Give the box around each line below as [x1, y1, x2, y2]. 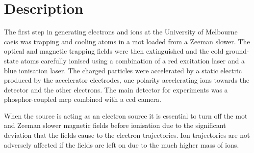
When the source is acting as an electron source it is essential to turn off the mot [4, 110, 248, 121]
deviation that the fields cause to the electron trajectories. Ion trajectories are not [4, 130, 250, 140]
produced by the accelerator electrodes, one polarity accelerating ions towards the [4, 75, 250, 85]
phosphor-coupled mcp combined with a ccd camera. [4, 94, 161, 104]
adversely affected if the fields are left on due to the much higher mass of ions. [4, 139, 239, 150]
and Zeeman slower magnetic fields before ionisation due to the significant [4, 120, 226, 130]
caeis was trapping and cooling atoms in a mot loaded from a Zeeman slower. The [4, 36, 250, 46]
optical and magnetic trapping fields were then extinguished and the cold [4, 46, 224, 56]
